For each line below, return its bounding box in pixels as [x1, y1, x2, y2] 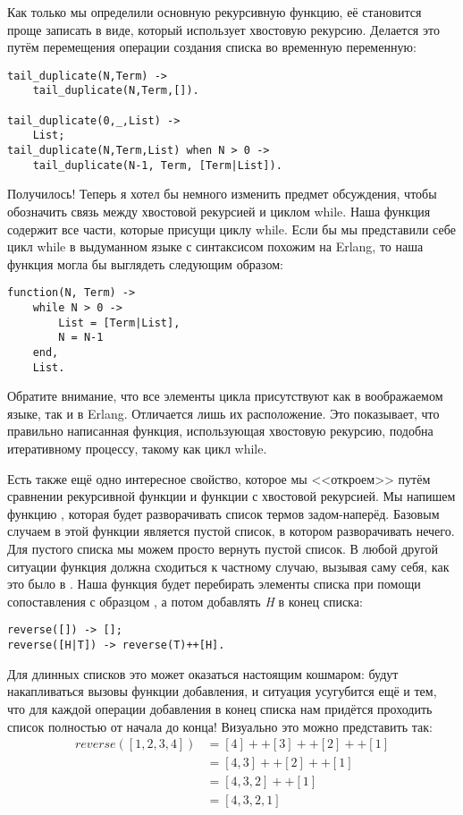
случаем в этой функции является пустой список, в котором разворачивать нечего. [7, 522, 455, 540]
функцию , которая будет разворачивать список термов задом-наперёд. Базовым [7, 504, 440, 522]
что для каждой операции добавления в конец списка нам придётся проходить [7, 699, 433, 717]
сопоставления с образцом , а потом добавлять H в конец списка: [7, 591, 363, 610]
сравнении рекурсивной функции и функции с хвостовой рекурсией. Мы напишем [7, 487, 456, 505]
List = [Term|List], [58, 316, 181, 329]
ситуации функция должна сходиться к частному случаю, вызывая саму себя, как [7, 556, 450, 575]
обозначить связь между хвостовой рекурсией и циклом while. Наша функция [7, 201, 431, 220]
